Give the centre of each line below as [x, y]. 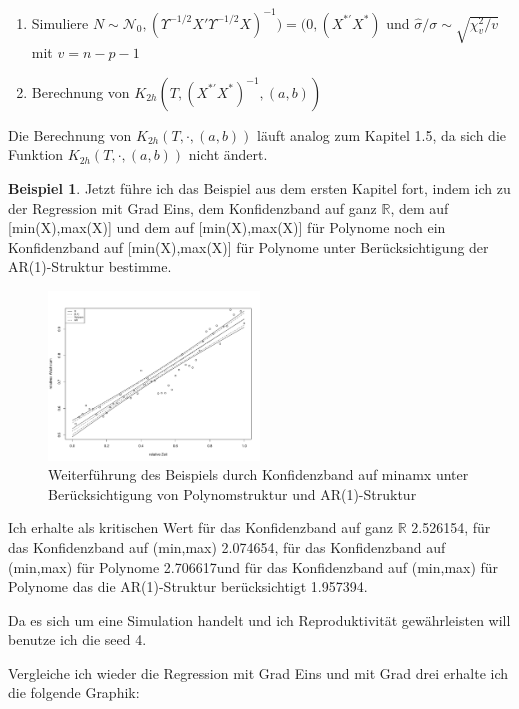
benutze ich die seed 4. [77, 639]
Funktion [36, 154]
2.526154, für [451, 527]
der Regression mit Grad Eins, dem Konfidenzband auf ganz [192, 207]
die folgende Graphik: [74, 692]
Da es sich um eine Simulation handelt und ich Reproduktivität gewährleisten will [259, 619]
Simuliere [60, 22]
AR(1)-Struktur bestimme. [90, 266]
